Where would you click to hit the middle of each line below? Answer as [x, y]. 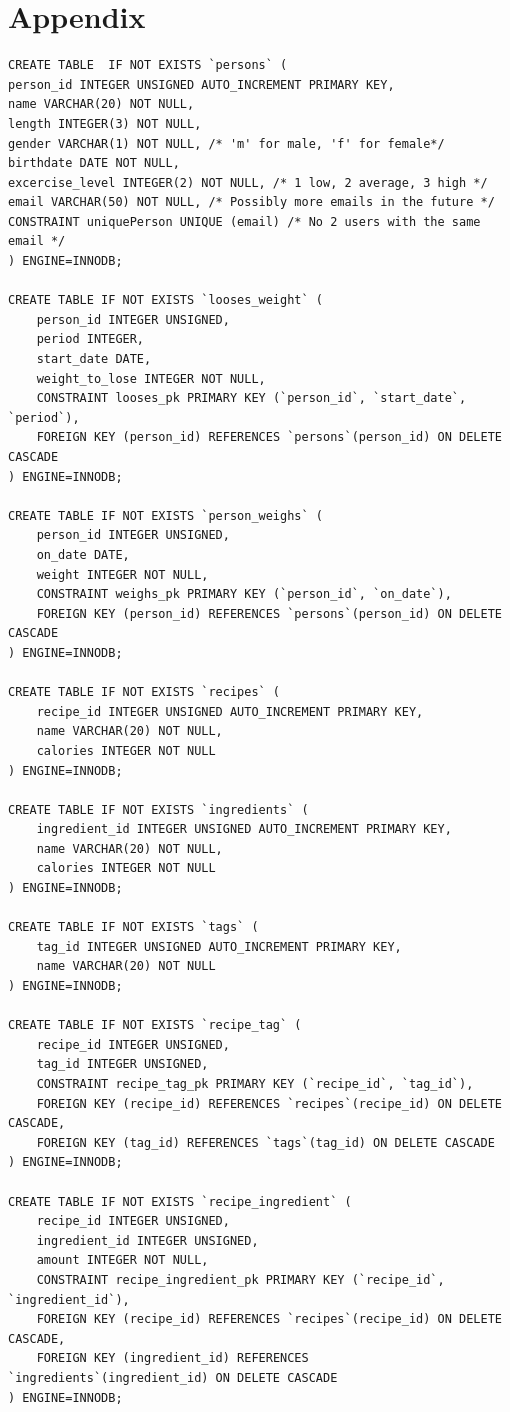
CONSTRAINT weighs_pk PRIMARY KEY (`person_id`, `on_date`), [244, 594]
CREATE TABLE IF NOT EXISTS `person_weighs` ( [165, 515]
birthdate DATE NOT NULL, [94, 163]
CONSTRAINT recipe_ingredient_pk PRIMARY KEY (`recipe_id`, [240, 1279]
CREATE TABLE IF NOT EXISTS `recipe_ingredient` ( [180, 1201]
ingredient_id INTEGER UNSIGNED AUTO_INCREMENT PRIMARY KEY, [244, 829]
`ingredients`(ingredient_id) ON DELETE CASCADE [173, 1377]
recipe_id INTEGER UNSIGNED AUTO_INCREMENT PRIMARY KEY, [230, 711]
